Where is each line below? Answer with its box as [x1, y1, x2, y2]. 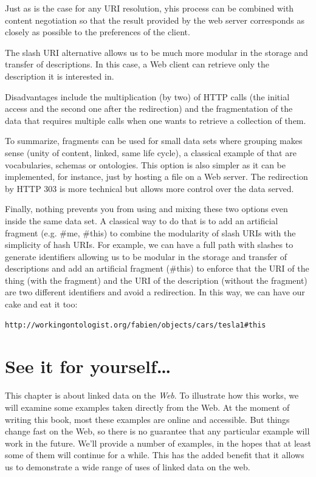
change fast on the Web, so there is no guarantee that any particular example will [5, 425, 310, 438]
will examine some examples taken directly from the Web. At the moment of [5, 400, 290, 413]
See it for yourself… [5, 354, 171, 379]
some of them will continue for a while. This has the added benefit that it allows [5, 448, 304, 461]
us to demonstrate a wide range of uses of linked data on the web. [5, 460, 250, 473]
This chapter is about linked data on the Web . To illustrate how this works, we [5, 389, 299, 402]
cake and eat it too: [5, 298, 78, 311]
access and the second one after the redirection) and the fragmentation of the [5, 102, 293, 115]
